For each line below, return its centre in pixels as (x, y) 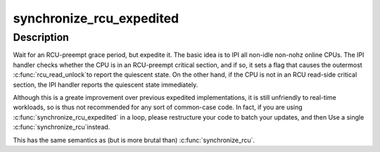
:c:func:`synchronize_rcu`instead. (62, 127)
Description (41, 37)
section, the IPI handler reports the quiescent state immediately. (106, 84)
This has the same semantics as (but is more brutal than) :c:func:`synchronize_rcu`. (134, 140)
